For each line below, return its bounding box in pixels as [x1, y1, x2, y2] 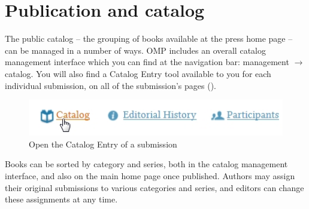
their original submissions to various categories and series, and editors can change [5, 181, 304, 193]
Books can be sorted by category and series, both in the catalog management [5, 158, 288, 170]
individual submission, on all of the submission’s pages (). [5, 79, 216, 91]
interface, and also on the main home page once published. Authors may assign [5, 170, 295, 182]
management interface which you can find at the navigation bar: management [5, 56, 289, 68]
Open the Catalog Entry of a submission [29, 137, 177, 150]
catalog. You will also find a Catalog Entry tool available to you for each [5, 67, 271, 79]
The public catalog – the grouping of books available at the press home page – [5, 32, 293, 45]
